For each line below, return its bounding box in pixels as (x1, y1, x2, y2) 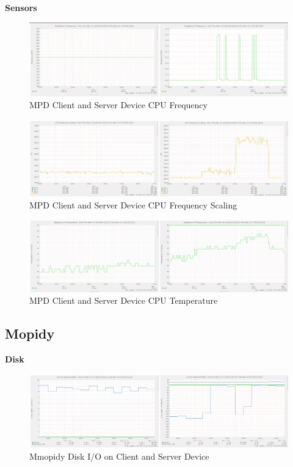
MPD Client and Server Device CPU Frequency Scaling (29, 198, 237, 211)
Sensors (5, 1, 37, 13)
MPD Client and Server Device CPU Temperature (29, 294, 218, 307)
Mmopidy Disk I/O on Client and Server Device (29, 449, 209, 462)
